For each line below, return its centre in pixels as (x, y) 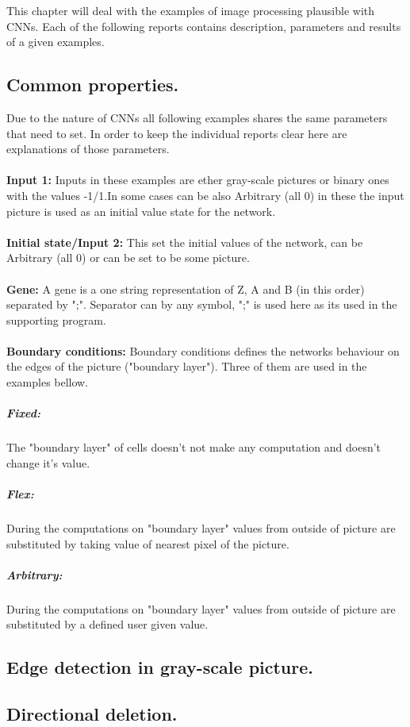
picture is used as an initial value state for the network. (141, 211)
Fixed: (23, 413)
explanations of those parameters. (88, 149)
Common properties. (93, 85)
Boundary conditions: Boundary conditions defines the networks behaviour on (203, 350)
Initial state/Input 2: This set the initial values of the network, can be (185, 242)
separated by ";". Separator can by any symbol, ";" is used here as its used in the (202, 304)
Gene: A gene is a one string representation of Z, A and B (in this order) (186, 288)
